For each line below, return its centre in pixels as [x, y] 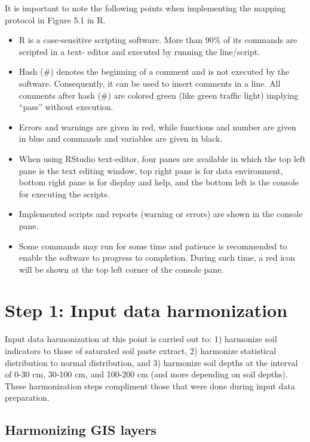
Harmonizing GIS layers [81, 430]
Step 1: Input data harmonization [146, 310]
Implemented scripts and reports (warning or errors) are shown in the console [161, 214]
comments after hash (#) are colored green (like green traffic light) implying [159, 95]
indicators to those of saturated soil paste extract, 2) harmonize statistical [141, 350]
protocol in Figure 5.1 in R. [55, 19]
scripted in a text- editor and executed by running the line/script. [139, 51]
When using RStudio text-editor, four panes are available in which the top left [162, 158]
